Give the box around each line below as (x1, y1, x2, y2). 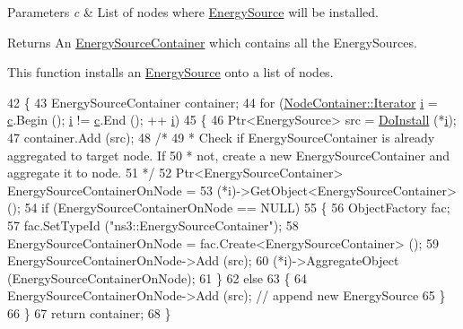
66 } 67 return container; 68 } (7, 303, 171, 322)
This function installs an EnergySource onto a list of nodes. (7, 63, 334, 82)
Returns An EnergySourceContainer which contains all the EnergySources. (7, 32, 417, 51)
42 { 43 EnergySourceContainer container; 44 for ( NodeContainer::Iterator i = (7, 92, 438, 111)
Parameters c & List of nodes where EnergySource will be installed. (7, 3, 379, 21)
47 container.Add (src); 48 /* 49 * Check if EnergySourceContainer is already (7, 127, 435, 146)
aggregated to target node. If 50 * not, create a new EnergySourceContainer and (7, 145, 450, 164)
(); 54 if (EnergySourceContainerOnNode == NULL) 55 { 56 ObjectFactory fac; (7, 198, 450, 217)
